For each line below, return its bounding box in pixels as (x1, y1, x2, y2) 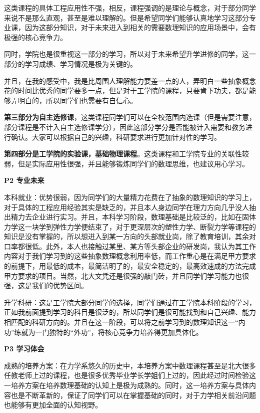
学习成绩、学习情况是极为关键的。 (24, 58, 137, 69)
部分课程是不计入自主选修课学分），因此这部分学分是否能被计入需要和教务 (4, 121, 245, 132)
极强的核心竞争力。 (4, 32, 67, 42)
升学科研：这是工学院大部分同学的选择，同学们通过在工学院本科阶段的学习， (4, 297, 256, 307)
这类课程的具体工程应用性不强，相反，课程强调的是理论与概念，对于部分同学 (4, 3, 256, 13)
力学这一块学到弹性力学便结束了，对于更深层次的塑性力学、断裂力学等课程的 (4, 221, 256, 232)
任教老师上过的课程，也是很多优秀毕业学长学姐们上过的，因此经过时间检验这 (4, 370, 256, 380)
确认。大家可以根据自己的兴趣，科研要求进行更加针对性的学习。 (10, 131, 221, 142)
